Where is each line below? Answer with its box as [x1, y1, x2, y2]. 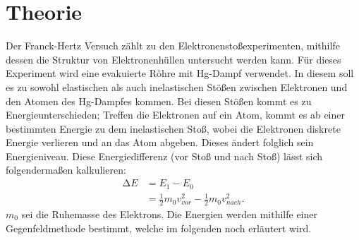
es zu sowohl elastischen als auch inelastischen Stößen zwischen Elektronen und [6, 79, 348, 94]
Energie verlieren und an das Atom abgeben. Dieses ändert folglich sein [6, 135, 314, 150]
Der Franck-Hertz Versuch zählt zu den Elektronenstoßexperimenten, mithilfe [6, 38, 340, 53]
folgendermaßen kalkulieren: [6, 162, 126, 177]
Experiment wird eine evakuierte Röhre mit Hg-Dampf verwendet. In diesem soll [6, 66, 354, 80]
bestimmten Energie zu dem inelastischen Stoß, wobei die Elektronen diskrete [6, 121, 341, 136]
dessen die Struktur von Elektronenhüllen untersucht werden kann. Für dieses [6, 52, 341, 66]
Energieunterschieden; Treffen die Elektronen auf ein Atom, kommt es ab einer [6, 107, 345, 122]
